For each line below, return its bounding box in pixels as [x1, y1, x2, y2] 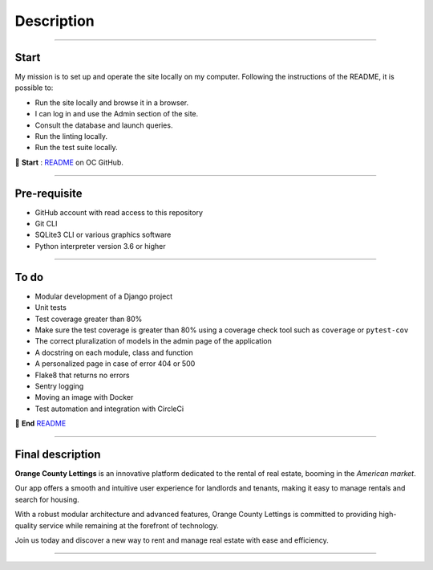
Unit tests [34, 303, 67, 312]
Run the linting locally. [34, 132, 108, 141]
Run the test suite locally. [34, 143, 118, 153]
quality [14, 520, 38, 530]
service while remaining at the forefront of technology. [38, 520, 220, 530]
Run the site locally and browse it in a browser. [34, 97, 189, 108]
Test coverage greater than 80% [34, 314, 143, 324]
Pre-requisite [14, 186, 83, 200]
